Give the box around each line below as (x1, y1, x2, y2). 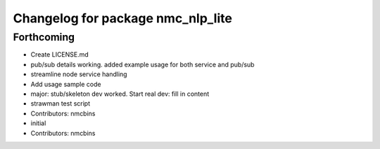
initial (30, 119, 46, 127)
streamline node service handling (30, 70, 127, 78)
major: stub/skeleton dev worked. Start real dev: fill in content (30, 90, 210, 98)
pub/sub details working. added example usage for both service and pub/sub (30, 60, 255, 69)
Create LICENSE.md (30, 50, 89, 59)
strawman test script (30, 99, 91, 108)
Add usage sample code (30, 80, 101, 88)
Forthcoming (13, 31, 75, 43)
